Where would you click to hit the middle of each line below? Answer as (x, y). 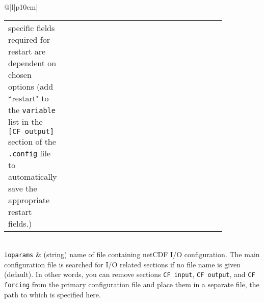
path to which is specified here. (52, 294)
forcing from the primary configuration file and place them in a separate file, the (132, 284)
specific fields (32, 27)
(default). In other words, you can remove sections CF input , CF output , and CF (130, 274)
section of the (32, 141)
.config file (30, 153)
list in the (25, 121)
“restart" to (29, 98)
